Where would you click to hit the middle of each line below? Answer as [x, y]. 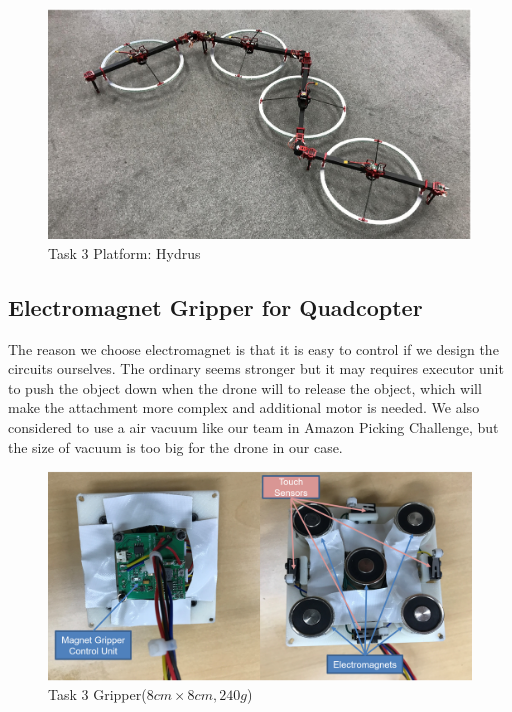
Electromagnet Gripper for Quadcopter [215, 306]
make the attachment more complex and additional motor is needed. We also [244, 407]
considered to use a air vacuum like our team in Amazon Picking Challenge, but [253, 427]
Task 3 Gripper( [97, 694]
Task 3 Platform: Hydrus [124, 252]
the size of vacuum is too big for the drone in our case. [175, 446]
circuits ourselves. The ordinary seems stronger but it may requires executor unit [256, 368]
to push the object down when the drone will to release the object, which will [245, 387]
